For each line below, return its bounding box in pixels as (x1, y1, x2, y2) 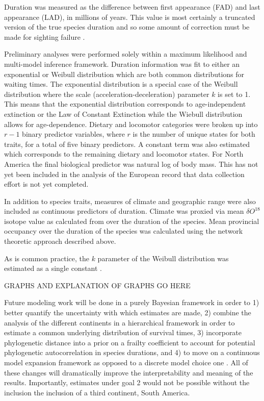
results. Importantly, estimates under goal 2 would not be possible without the (4, 377, 250, 388)
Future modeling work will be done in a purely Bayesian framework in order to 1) (4, 297, 259, 308)
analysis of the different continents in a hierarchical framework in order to (4, 317, 235, 328)
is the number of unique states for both (133, 129, 255, 139)
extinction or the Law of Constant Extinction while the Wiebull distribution (4, 108, 243, 119)
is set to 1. (218, 88, 251, 99)
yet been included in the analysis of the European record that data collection (4, 168, 245, 179)
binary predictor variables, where (22, 129, 125, 139)
